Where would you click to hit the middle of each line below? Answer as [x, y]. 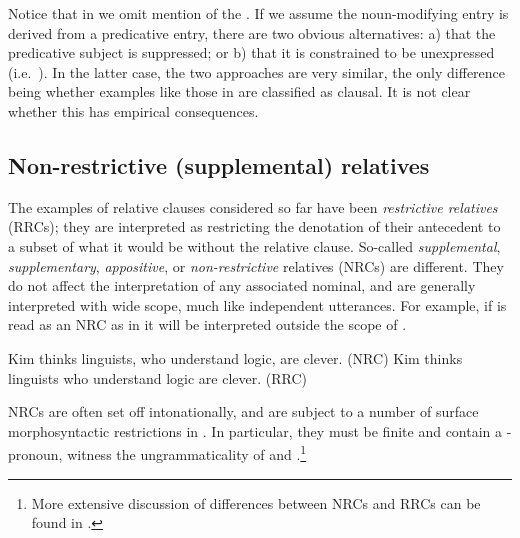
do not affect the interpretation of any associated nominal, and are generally [242, 285]
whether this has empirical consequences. [133, 110]
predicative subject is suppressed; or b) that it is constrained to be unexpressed [251, 52]
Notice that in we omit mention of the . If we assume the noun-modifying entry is [258, 13]
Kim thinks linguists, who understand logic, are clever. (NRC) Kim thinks [235, 357]
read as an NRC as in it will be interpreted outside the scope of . [207, 324]
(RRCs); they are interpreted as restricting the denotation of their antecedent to [254, 226]
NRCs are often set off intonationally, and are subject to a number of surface [243, 411]
